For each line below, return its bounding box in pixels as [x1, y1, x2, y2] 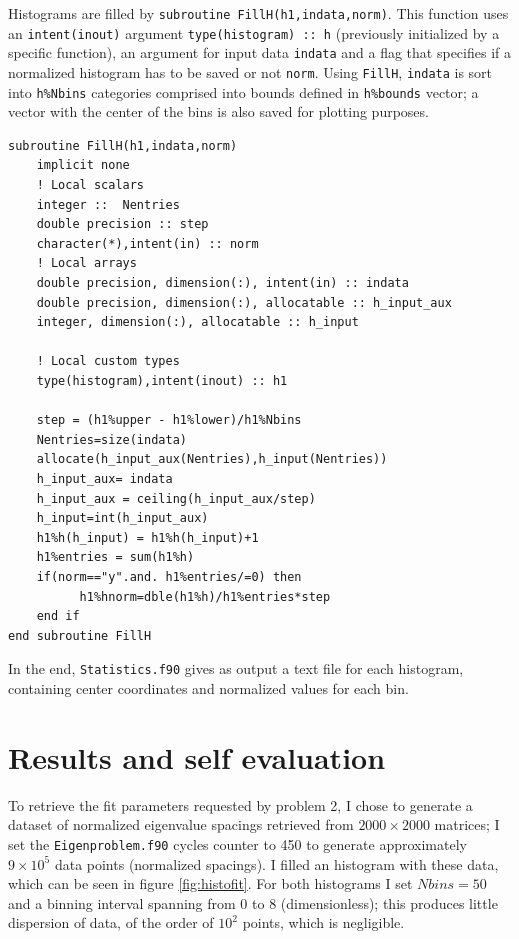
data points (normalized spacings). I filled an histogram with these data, [54, 853, 499, 874]
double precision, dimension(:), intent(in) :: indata [36, 276, 409, 291]
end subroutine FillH [8, 628, 152, 643]
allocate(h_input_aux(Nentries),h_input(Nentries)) [36, 452, 388, 467]
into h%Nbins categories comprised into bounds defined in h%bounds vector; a [8, 81, 479, 102]
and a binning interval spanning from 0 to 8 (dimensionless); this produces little [8, 892, 498, 913]
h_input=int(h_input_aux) [36, 511, 209, 526]
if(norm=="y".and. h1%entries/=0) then [36, 569, 302, 584]
